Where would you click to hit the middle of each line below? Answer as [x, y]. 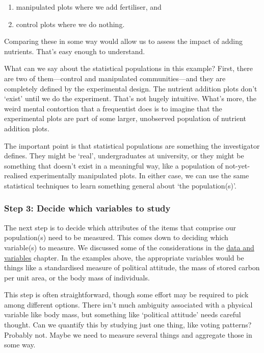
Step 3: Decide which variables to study [87, 208]
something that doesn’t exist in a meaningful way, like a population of [114, 165]
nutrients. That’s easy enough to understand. [75, 51]
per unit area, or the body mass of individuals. [77, 277]
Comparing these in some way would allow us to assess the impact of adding [123, 41]
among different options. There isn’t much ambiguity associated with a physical [128, 304]
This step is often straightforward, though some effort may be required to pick [126, 295]
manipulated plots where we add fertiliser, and [89, 7]
